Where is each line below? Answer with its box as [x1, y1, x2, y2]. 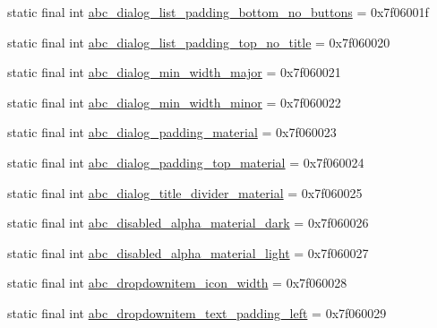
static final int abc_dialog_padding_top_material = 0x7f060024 [7, 152, 364, 171]
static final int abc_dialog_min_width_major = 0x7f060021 [7, 63, 341, 82]
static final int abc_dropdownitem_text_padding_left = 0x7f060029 [7, 303, 387, 322]
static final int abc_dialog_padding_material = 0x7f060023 [7, 123, 337, 142]
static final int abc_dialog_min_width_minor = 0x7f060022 [7, 92, 341, 111]
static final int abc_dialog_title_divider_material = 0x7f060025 [7, 183, 363, 202]
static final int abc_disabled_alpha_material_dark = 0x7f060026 [7, 213, 369, 232]
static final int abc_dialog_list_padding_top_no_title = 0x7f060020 [7, 32, 390, 51]
